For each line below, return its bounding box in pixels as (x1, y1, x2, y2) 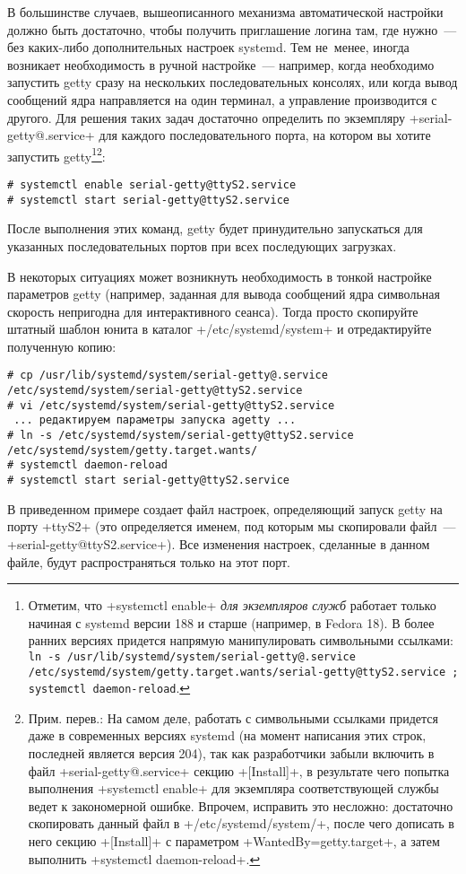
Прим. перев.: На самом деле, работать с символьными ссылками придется (28, 708, 438, 727)
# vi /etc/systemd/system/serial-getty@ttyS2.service (7, 398, 335, 412)
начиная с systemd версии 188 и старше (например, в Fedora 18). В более (28, 613, 435, 632)
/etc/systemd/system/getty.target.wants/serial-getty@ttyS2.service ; (28, 665, 459, 678)
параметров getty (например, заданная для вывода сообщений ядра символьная (7, 284, 440, 303)
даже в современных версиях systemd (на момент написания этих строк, (28, 726, 427, 745)
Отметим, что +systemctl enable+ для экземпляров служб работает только (28, 596, 436, 615)
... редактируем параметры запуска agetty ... (13, 414, 297, 427)
